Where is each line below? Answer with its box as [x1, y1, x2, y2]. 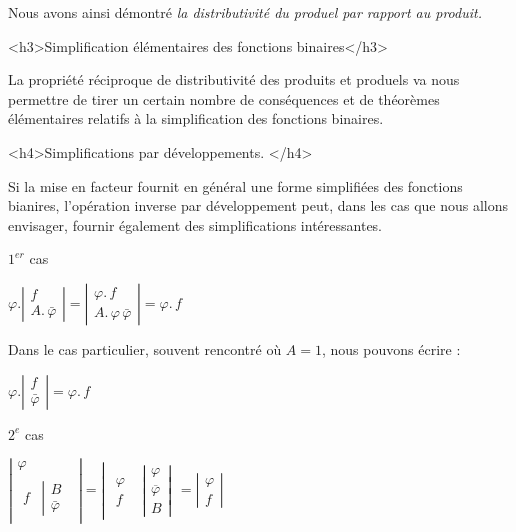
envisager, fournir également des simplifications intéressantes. [8, 214, 383, 235]
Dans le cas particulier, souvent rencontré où [8, 338, 282, 359]
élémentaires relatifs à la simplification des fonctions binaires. [8, 108, 384, 129]
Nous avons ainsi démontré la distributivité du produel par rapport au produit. [8, 2, 482, 22]
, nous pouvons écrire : [322, 338, 461, 359]
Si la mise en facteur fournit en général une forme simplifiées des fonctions [8, 175, 463, 196]
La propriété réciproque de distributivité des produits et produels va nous [8, 69, 460, 90]
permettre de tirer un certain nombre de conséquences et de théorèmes [8, 88, 440, 109]
